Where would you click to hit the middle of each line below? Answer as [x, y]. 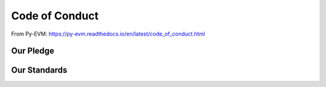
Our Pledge [33, 51]
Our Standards [39, 70]
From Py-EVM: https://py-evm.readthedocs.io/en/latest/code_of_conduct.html [108, 34]
